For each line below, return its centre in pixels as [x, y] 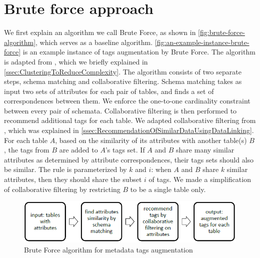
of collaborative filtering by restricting [62, 189]
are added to [78, 150]
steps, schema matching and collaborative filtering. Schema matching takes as [123, 81]
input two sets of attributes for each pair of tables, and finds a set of [109, 91]
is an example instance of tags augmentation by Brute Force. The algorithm [139, 52]
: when [161, 169]
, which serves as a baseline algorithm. [94, 42]
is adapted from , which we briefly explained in [76, 61]
